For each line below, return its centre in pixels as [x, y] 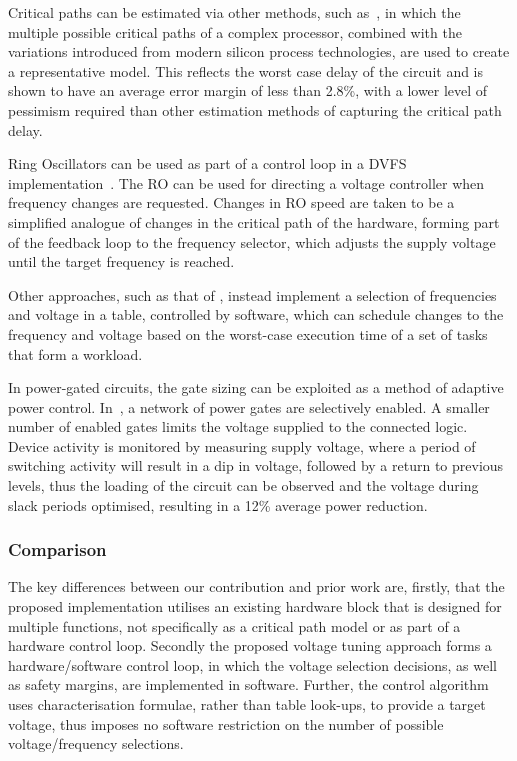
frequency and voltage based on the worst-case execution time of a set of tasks [248, 333]
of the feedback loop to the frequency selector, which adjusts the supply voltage [252, 241]
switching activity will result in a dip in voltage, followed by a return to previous [256, 465]
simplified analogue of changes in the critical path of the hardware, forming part [254, 221]
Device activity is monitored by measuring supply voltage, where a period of [242, 445]
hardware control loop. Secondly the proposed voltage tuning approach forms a [250, 645]
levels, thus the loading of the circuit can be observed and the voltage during [243, 485]
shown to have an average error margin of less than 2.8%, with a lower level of [248, 90]
